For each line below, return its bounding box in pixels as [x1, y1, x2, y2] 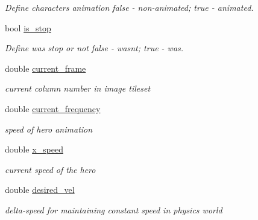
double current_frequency [5, 102, 101, 115]
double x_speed [5, 143, 63, 156]
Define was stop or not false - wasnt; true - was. [5, 42, 184, 54]
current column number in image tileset [5, 82, 151, 95]
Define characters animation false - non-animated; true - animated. [5, 1, 254, 13]
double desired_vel [5, 183, 75, 196]
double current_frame [5, 61, 86, 74]
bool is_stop [5, 21, 51, 34]
